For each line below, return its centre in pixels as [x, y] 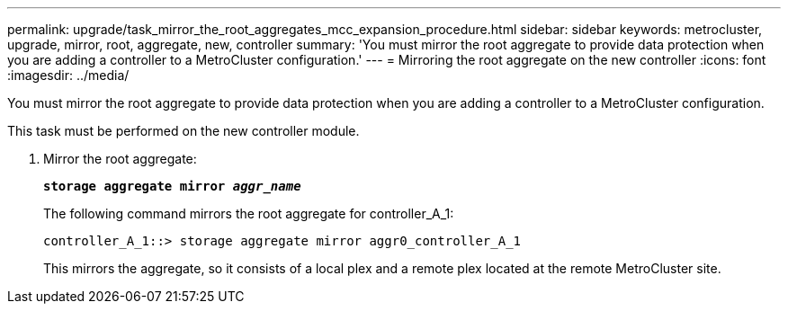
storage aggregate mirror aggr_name [172, 186]
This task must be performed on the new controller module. [184, 131]
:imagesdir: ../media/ [68, 75]
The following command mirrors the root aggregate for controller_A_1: [249, 213]
